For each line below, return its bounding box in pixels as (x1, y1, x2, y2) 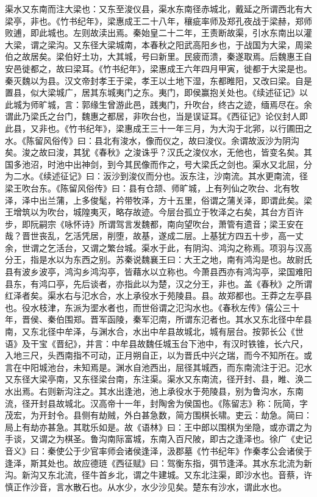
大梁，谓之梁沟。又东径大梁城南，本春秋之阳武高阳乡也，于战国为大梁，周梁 (5, 38, 312, 51)
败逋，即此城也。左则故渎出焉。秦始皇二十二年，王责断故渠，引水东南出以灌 (5, 26, 312, 39)
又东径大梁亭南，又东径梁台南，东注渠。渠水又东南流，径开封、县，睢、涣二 (5, 373, 312, 385)
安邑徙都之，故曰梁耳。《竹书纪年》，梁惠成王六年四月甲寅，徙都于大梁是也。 (5, 62, 312, 74)
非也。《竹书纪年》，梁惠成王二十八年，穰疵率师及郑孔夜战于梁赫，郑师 (30, 14, 312, 27)
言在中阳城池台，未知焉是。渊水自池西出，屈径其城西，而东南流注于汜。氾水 (5, 360, 312, 373)
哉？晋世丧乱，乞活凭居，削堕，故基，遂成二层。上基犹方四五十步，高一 (5, 229, 295, 242)
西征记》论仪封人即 (230, 110, 308, 123)
